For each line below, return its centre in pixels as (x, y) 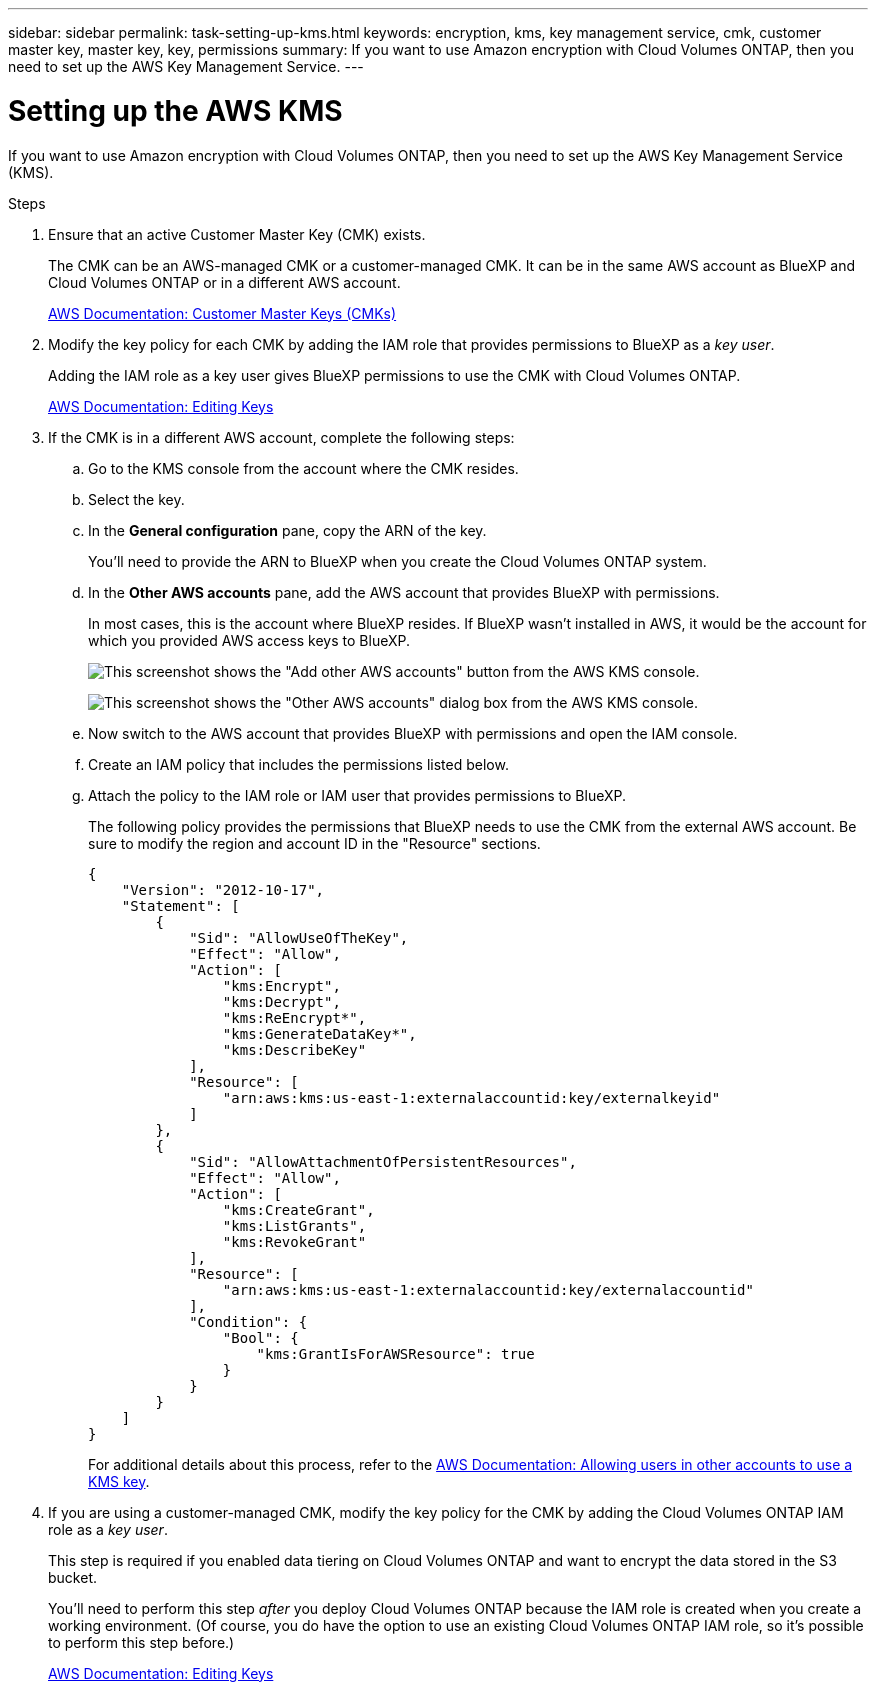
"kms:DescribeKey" (294, 1049)
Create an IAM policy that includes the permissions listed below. (298, 764)
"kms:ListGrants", (294, 1225)
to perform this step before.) (141, 1642)
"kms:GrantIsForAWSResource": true (395, 1353)
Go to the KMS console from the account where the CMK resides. (303, 468)
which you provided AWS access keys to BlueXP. (249, 640)
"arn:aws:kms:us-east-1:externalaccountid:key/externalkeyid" (471, 1097)
